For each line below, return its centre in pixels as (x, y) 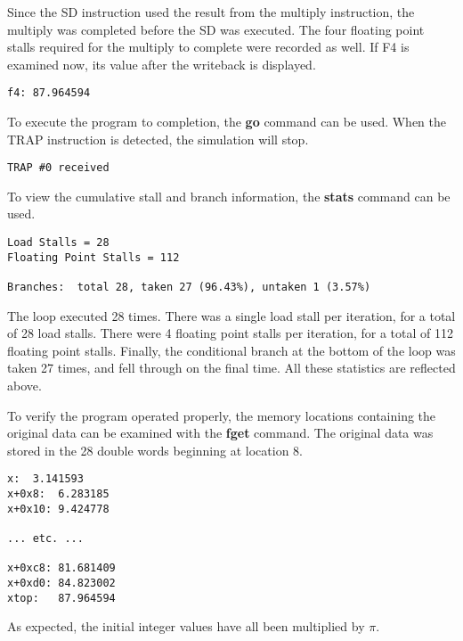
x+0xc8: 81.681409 (61, 568)
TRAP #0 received (58, 168)
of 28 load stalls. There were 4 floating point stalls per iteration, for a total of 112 (231, 333)
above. (24, 386)
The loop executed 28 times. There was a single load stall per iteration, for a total (231, 315)
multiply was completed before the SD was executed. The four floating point (216, 29)
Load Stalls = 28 (58, 243)
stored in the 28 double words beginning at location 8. (155, 450)
